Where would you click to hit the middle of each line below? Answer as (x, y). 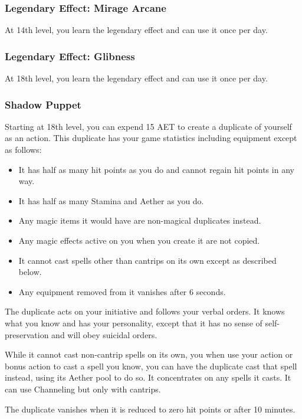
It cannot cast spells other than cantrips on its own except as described (147, 260)
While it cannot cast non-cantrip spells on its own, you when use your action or (149, 354)
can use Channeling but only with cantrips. (83, 389)
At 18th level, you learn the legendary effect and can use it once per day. (136, 78)
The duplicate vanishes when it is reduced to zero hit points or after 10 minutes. (150, 409)
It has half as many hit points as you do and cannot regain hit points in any (156, 169)
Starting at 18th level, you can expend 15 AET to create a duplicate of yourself (148, 126)
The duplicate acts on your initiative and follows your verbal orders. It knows (145, 311)
